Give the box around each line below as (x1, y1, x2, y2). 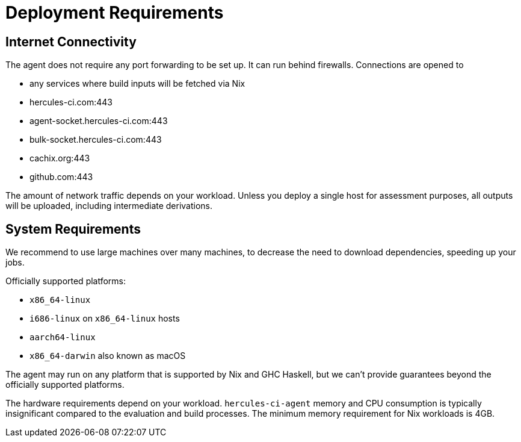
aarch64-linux (29, 332, 96, 343)
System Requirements (5, 221, 141, 237)
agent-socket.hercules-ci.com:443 (29, 116, 168, 126)
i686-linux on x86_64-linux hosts (29, 313, 180, 324)
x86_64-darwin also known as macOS (29, 350, 186, 361)
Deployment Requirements (5, 2, 224, 23)
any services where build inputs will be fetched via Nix (29, 78, 245, 89)
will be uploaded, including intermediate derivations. (5, 201, 213, 211)
